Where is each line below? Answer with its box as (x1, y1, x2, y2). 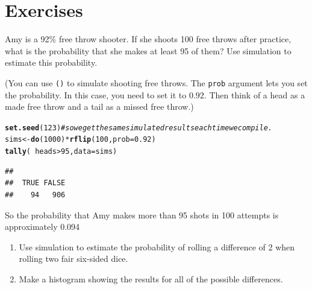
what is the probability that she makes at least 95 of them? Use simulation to (5, 44, 292, 57)
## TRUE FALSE (5, 179, 66, 188)
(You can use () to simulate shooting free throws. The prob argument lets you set (5, 76, 308, 89)
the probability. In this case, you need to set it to (5, 88, 187, 101)
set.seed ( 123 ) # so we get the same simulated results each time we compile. (5, 123, 272, 132)
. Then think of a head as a (204, 88, 305, 101)
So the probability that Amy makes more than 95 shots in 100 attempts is (5, 208, 279, 221)
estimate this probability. (5, 56, 98, 69)
